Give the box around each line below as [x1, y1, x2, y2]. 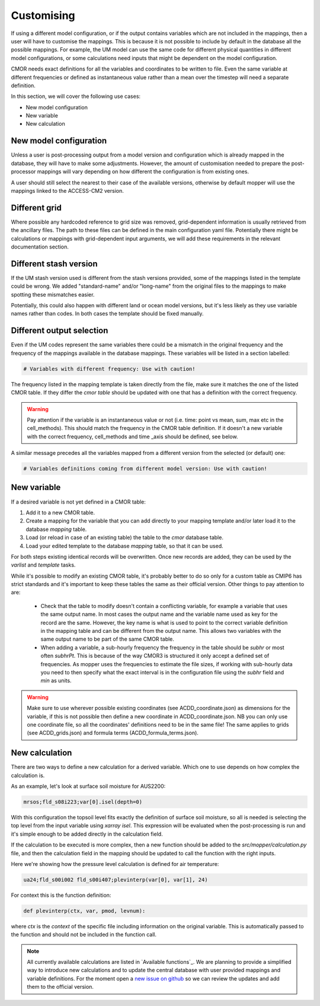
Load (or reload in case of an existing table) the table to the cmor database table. [25, 534, 223, 541]
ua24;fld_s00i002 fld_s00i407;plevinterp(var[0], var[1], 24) [23, 876, 208, 883]
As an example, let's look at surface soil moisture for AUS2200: [11, 783, 166, 790]
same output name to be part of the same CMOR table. [40, 635, 175, 643]
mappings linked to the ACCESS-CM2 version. [11, 187, 124, 194]
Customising [11, 9, 75, 22]
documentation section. [11, 243, 69, 250]
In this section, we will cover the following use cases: [11, 93, 141, 100]
